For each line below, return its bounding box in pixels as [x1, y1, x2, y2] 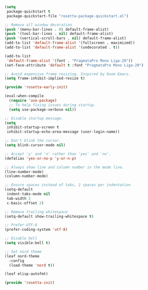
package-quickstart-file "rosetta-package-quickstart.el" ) [6, 14, 129, 18]
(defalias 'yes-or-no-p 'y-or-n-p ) [4, 156, 77, 161]
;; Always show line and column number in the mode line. [4, 165, 124, 170]
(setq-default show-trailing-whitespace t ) [4, 214, 94, 219]
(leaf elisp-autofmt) [4, 272, 49, 276]
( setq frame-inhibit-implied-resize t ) [4, 76, 85, 81]
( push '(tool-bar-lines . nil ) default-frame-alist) [4, 32, 114, 36]
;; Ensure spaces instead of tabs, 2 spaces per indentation [4, 183, 131, 188]
